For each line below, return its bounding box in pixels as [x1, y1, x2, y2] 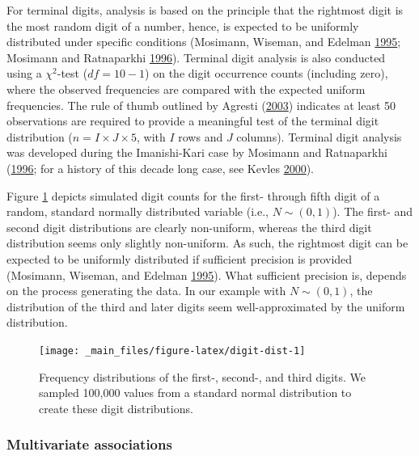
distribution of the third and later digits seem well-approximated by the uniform [6, 298, 405, 315]
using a [6, 65, 42, 82]
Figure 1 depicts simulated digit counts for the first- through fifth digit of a [6, 187, 380, 204]
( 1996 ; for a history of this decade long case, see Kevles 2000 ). [6, 159, 314, 176]
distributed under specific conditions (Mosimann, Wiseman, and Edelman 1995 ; [6, 33, 401, 50]
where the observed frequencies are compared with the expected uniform [6, 80, 366, 97]
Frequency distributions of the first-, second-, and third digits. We [39, 368, 366, 385]
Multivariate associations [6, 434, 172, 454]
